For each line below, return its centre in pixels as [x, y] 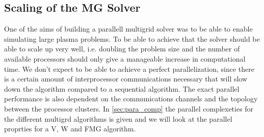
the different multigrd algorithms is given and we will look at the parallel [118, 118]
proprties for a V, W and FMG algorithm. [70, 129]
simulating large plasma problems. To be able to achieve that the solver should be [132, 38]
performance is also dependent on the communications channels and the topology [131, 99]
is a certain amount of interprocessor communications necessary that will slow [126, 79]
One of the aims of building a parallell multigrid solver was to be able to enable [128, 29]
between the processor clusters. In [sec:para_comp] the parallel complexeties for [129, 108]
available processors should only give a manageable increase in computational [125, 58]
